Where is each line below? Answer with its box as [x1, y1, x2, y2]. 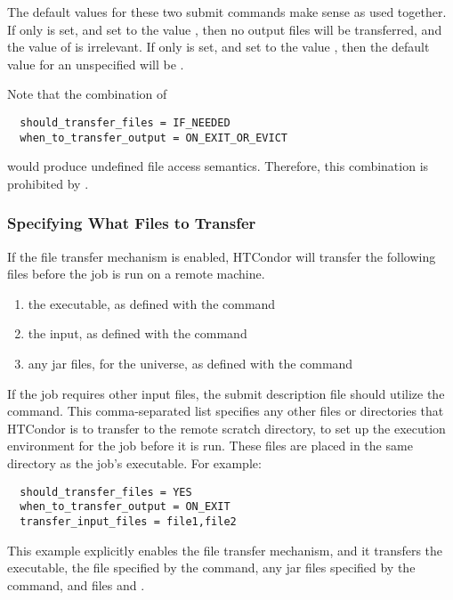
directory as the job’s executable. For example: [7, 454, 262, 473]
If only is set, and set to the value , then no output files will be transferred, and [7, 20, 442, 38]
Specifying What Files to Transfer [7, 212, 256, 234]
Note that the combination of [7, 85, 167, 103]
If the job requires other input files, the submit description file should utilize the [7, 384, 445, 402]
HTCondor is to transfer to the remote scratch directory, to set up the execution [7, 418, 446, 437]
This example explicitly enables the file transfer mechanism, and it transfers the [7, 540, 443, 559]
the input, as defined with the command [28, 324, 247, 343]
